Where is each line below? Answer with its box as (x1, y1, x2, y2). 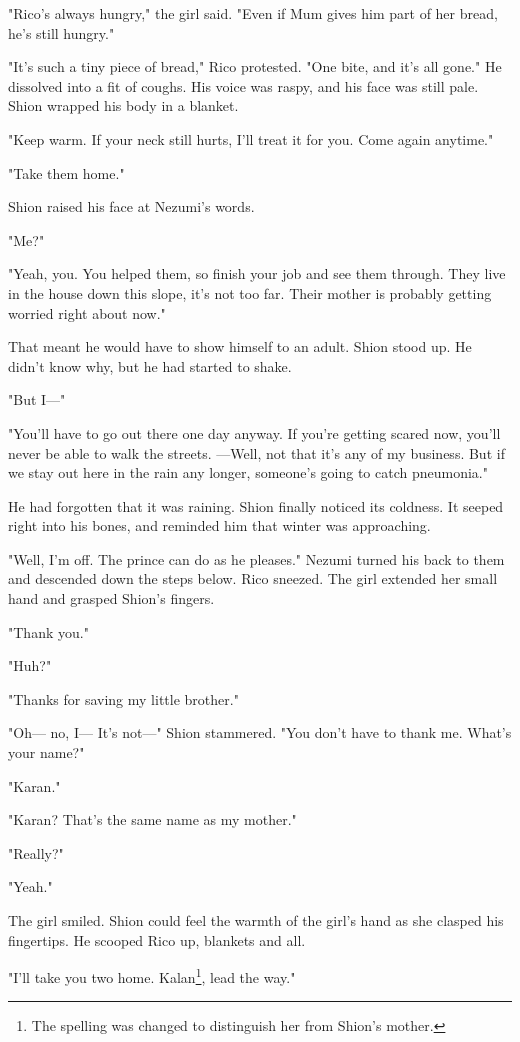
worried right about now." (8, 302, 166, 323)
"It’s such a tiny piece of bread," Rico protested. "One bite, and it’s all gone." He (8, 56, 502, 77)
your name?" (8, 742, 85, 763)
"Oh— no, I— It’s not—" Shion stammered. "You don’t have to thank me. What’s (8, 722, 512, 743)
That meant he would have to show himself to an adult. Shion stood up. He (8, 336, 472, 357)
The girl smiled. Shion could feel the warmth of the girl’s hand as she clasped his (8, 910, 504, 930)
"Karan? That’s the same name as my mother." (8, 809, 297, 830)
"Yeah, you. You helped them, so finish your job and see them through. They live (8, 263, 506, 284)
